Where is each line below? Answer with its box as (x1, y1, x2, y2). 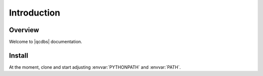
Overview (9, 26, 39, 34)
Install (9, 51, 29, 59)
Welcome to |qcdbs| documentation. (9, 39, 82, 45)
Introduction (9, 7, 60, 18)
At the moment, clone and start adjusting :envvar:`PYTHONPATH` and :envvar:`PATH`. (9, 64, 181, 70)
